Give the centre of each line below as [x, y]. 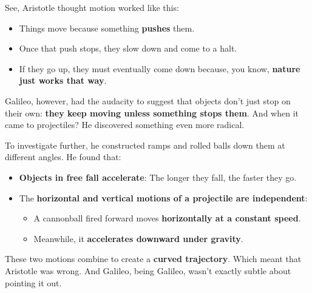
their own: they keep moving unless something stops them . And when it [152, 113]
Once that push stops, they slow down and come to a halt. [128, 48]
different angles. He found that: [63, 157]
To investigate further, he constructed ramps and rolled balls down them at [145, 145]
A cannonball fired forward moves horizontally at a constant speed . [167, 218]
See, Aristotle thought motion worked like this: [92, 7]
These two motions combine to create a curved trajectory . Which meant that [153, 259]
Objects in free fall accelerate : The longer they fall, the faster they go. [158, 177]
